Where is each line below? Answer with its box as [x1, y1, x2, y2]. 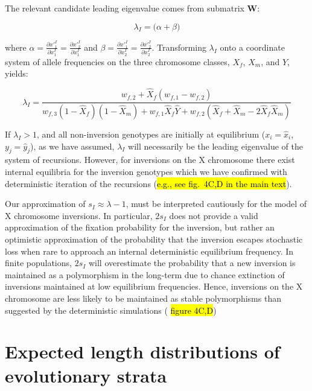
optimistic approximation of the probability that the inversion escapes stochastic [5, 232, 303, 245]
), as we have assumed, [30, 139, 115, 152]
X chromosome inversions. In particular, [5, 209, 153, 221]
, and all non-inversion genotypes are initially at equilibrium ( [36, 128, 266, 141]
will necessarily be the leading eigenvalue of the [128, 139, 303, 152]
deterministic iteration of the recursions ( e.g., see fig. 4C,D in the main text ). [5, 177, 292, 189]
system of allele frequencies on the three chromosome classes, [5, 55, 230, 68]
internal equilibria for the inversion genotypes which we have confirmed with [5, 165, 287, 178]
